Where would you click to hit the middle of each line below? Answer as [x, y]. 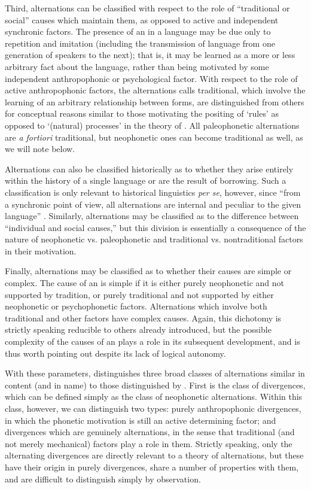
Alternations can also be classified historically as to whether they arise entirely [149, 168]
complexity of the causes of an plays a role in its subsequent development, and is [153, 341]
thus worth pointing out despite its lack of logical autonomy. [115, 353]
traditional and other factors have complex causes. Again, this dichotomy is [143, 318]
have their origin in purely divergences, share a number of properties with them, [152, 467]
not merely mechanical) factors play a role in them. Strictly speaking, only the [149, 443]
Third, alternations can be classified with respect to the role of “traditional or [147, 8]
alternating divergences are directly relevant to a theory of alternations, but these [154, 455]
